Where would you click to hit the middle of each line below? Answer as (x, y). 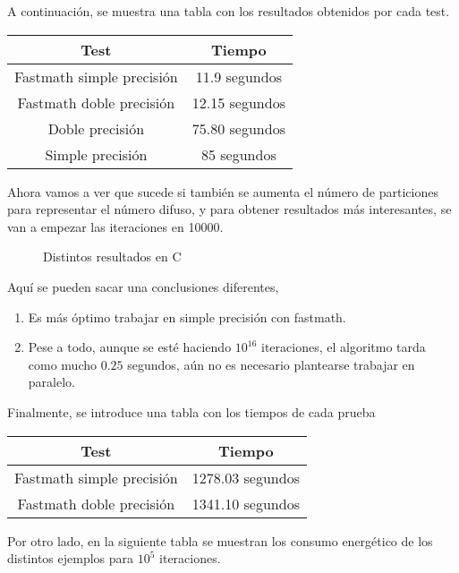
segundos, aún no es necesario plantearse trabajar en (271, 364)
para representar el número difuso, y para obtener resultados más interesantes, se (229, 209)
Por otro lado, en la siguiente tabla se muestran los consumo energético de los (220, 540)
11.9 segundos (238, 76)
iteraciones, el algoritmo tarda (344, 347)
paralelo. (51, 382)
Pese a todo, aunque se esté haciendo (130, 347)
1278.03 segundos (246, 477)
